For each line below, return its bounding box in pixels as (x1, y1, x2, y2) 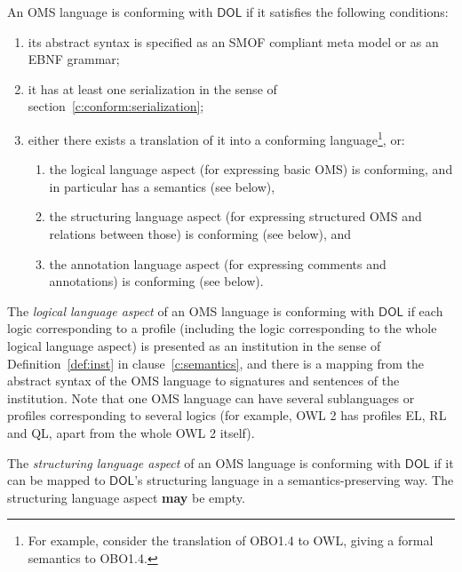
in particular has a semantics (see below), (49, 177, 275, 195)
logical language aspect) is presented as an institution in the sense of (7, 336, 381, 354)
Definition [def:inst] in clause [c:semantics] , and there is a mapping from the (7, 354, 424, 372)
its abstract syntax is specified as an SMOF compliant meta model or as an (28, 32, 439, 51)
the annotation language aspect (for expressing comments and (49, 254, 386, 273)
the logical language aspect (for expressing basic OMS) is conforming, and (49, 160, 453, 179)
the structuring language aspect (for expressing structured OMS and (49, 207, 422, 226)
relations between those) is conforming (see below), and (49, 225, 352, 242)
